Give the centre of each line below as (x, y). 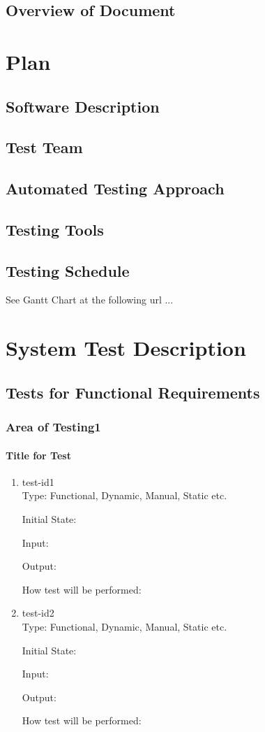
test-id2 (38, 613)
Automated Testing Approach (115, 188)
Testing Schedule (68, 270)
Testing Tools (55, 229)
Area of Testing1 (53, 427)
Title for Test (38, 455)
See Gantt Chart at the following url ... (90, 300)
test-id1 (38, 481)
